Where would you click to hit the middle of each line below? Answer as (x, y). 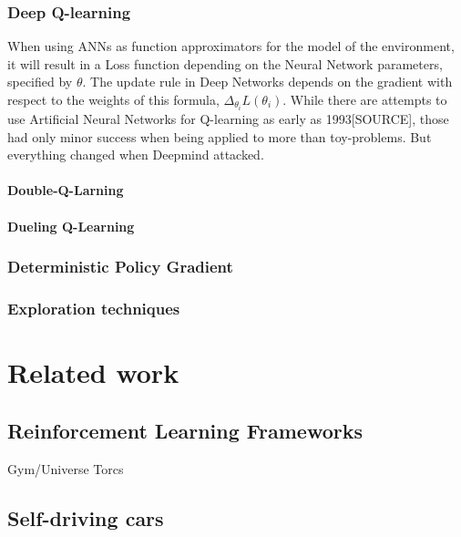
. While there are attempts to (365, 99)
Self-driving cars (86, 517)
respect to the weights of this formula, (113, 99)
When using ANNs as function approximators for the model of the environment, (231, 46)
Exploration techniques (94, 309)
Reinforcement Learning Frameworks (185, 430)
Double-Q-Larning (66, 190)
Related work (93, 372)
